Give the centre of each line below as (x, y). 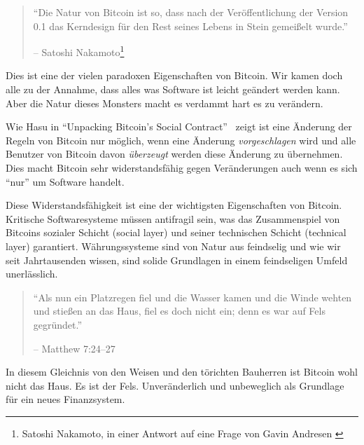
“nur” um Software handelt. (65, 181)
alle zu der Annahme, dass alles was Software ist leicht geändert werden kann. (173, 89)
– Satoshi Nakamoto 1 (79, 51)
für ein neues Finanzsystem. (65, 399)
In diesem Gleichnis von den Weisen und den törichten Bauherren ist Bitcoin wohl (182, 372)
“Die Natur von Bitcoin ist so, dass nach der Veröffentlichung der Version (191, 12)
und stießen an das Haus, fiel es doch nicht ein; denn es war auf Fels (179, 311)
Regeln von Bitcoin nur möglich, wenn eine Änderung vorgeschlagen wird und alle (181, 140)
